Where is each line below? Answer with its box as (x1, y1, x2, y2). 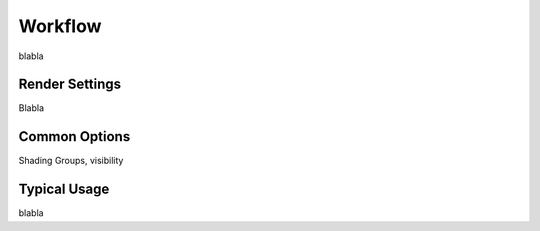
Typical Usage (18, 181, 110, 198)
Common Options (18, 128, 131, 145)
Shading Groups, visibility (18, 155, 124, 167)
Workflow (18, 15, 102, 37)
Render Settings (18, 76, 122, 93)
